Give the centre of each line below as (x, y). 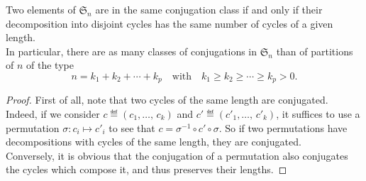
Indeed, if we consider (53, 114)
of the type (50, 65)
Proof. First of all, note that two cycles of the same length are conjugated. (167, 100)
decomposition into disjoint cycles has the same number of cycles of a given (170, 23)
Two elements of (41, 9)
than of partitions (315, 51)
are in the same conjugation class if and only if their (209, 9)
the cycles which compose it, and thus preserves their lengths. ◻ (146, 169)
